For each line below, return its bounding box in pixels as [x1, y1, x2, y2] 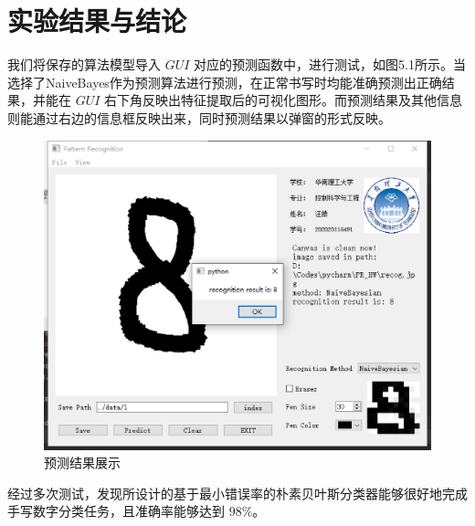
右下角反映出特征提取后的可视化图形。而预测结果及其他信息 [104, 90, 463, 110]
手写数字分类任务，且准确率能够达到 [7, 501, 225, 521]
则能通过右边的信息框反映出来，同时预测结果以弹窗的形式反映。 [7, 108, 391, 127]
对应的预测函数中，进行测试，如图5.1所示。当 [194, 55, 466, 74]
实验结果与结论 [7, 2, 187, 39]
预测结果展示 [44, 453, 121, 472]
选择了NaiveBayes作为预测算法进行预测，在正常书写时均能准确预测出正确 [7, 72, 442, 91]
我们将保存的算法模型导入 [7, 55, 161, 74]
